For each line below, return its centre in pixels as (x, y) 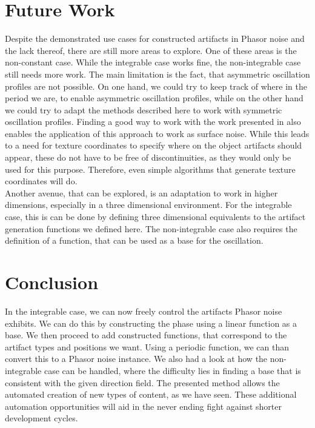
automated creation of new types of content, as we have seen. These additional (151, 394)
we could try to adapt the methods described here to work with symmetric (144, 109)
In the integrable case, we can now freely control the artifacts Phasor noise (144, 311)
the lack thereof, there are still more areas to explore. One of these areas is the (151, 50)
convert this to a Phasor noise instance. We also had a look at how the (136, 359)
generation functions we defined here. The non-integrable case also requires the (151, 228)
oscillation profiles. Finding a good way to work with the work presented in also (153, 122)
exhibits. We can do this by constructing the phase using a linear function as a (151, 323)
